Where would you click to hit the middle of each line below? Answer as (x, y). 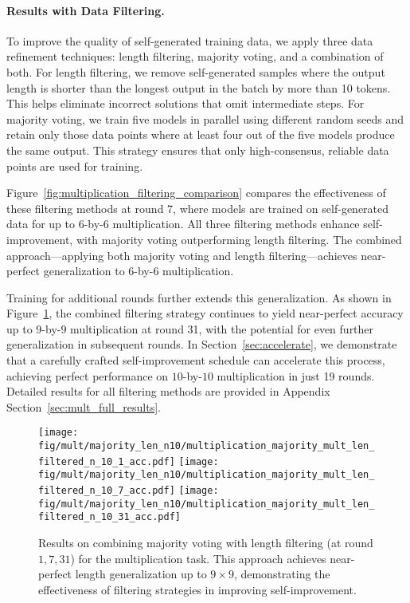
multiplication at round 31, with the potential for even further (222, 328)
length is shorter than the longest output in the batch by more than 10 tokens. (199, 87)
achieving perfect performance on (88, 375)
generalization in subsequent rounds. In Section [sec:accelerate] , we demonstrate (202, 344)
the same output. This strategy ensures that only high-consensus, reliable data (198, 150)
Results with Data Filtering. (86, 10)
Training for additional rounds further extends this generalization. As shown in (199, 297)
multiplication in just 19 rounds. (296, 375)
